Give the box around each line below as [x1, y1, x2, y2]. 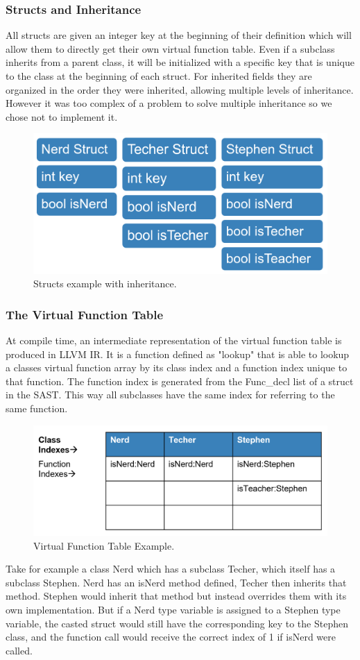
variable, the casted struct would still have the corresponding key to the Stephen [6, 616, 348, 630]
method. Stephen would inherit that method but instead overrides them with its [6, 589, 347, 603]
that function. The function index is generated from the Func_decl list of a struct [6, 373, 354, 388]
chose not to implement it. [6, 109, 118, 124]
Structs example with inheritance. [33, 276, 177, 291]
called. [6, 643, 33, 657]
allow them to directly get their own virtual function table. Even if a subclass [6, 41, 335, 56]
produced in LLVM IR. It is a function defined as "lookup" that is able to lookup [6, 346, 350, 361]
